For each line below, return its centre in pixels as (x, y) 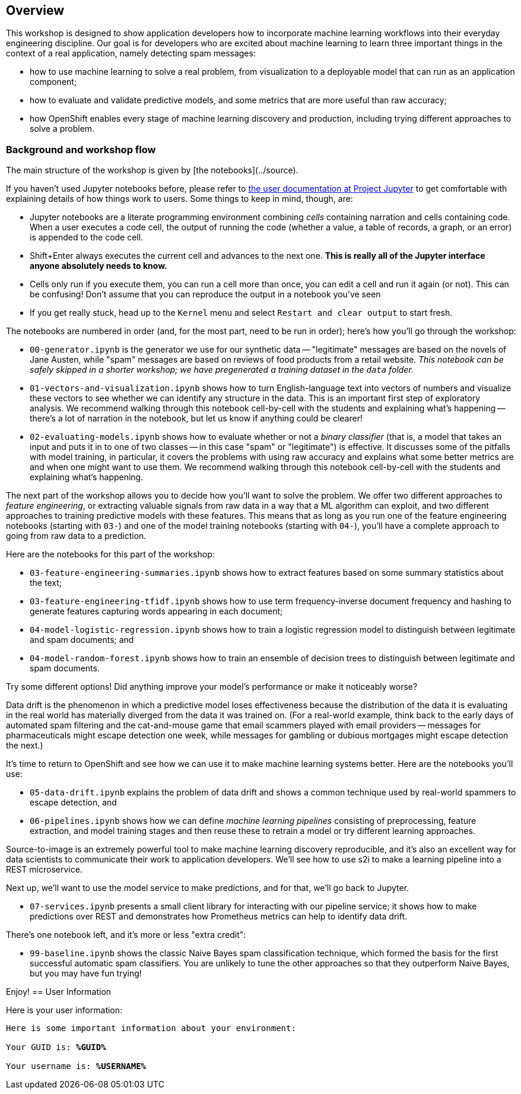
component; (53, 82)
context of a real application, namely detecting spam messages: (131, 53)
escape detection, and (73, 803)
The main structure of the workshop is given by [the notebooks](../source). (152, 170)
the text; (46, 583)
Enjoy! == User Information (59, 992)
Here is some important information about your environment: (151, 1028)
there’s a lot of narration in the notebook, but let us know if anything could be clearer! (196, 418)
